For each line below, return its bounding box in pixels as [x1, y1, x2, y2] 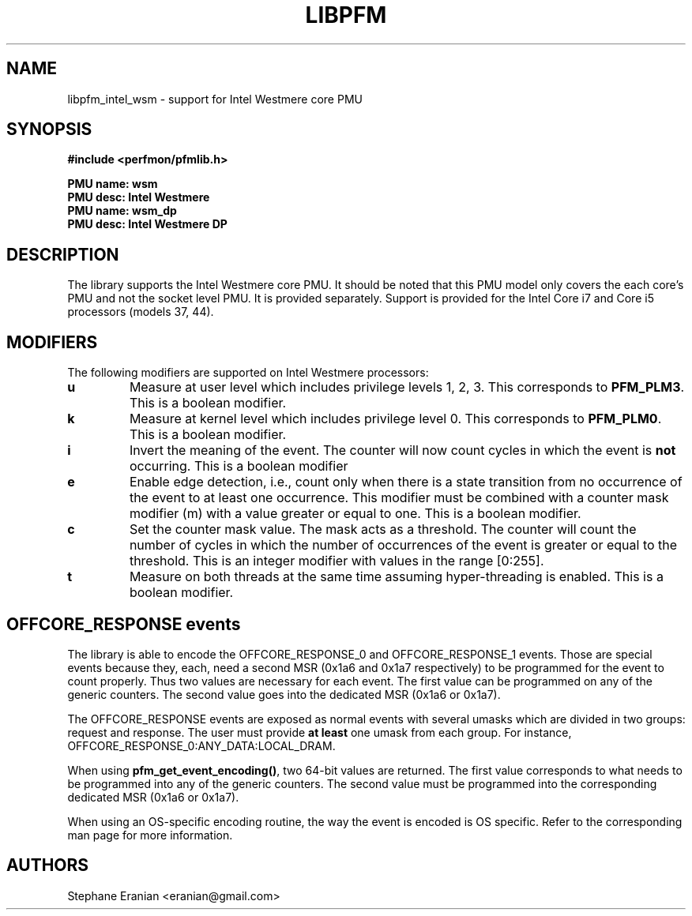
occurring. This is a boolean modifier [129, 458, 348, 475]
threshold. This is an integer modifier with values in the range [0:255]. [129, 553, 544, 569]
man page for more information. [67, 828, 233, 842]
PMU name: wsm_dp [67, 204, 177, 218]
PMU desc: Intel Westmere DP [67, 217, 228, 231]
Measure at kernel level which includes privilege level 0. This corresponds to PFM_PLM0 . [129, 411, 662, 427]
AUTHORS [6, 855, 89, 876]
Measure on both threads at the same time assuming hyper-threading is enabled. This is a [129, 569, 664, 585]
